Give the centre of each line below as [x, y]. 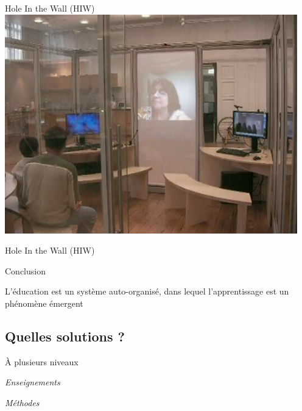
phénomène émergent [44, 303]
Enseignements [33, 382]
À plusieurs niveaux [42, 361]
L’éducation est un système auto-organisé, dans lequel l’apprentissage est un [147, 291]
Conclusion [25, 270]
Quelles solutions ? [65, 336]
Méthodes [22, 402]
